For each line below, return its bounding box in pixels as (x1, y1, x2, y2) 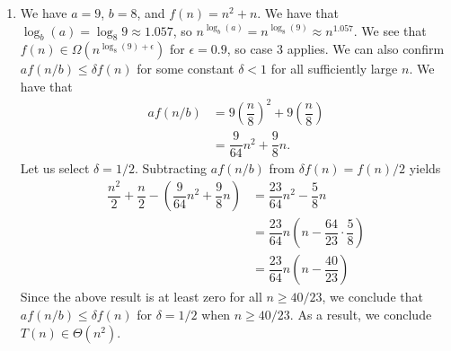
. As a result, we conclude (289, 305, 432, 324)
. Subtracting (134, 159, 208, 178)
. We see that (353, 21, 427, 39)
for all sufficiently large (270, 59, 398, 78)
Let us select (20, 159, 90, 178)
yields (409, 159, 441, 178)
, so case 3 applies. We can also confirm (226, 39, 445, 58)
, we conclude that (322, 287, 423, 306)
